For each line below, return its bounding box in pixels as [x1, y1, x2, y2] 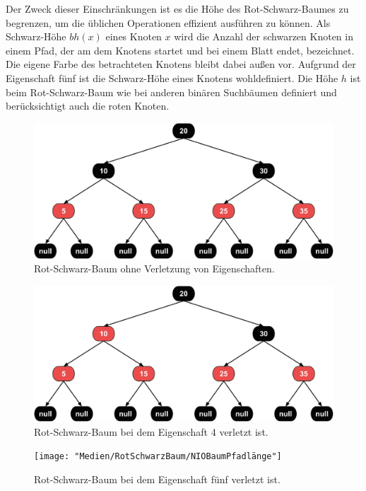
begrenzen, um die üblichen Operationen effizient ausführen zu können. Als [6, 15, 331, 30]
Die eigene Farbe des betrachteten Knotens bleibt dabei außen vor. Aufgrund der [6, 57, 356, 71]
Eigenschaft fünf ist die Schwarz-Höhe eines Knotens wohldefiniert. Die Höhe [6, 70, 338, 85]
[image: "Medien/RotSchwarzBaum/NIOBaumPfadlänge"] [34, 451, 282, 462]
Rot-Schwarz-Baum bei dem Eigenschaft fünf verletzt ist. [34, 472, 281, 487]
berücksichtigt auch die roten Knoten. [6, 98, 170, 113]
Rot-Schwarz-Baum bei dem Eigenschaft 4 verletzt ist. [34, 424, 268, 439]
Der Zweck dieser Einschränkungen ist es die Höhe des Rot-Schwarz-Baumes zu [6, 1, 349, 16]
